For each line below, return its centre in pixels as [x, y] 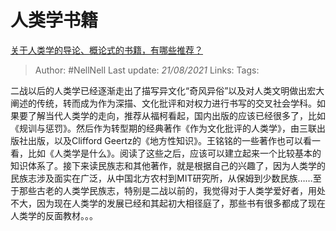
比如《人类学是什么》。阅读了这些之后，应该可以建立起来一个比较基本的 [174, 153]
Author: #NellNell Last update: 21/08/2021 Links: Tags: [147, 70]
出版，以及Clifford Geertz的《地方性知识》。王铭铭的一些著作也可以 [165, 140]
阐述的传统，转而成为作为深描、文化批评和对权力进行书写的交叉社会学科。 [163, 103]
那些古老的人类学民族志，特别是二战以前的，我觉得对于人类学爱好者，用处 [172, 190]
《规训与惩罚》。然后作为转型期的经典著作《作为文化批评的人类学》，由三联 [163, 128]
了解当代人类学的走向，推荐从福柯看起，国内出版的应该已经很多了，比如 [176, 115]
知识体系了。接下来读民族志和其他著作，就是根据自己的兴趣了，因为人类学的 [168, 165]
